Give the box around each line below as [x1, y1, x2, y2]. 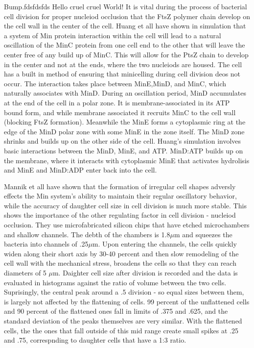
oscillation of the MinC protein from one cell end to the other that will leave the [4, 40, 245, 50]
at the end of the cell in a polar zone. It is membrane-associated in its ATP [4, 97, 230, 107]
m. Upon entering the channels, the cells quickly [92, 239, 237, 249]
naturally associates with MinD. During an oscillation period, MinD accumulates [4, 88, 247, 98]
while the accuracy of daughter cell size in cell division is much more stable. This [4, 200, 247, 210]
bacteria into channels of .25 [4, 239, 89, 249]
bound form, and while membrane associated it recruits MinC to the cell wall [4, 107, 236, 117]
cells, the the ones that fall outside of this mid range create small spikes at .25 [4, 325, 238, 335]
